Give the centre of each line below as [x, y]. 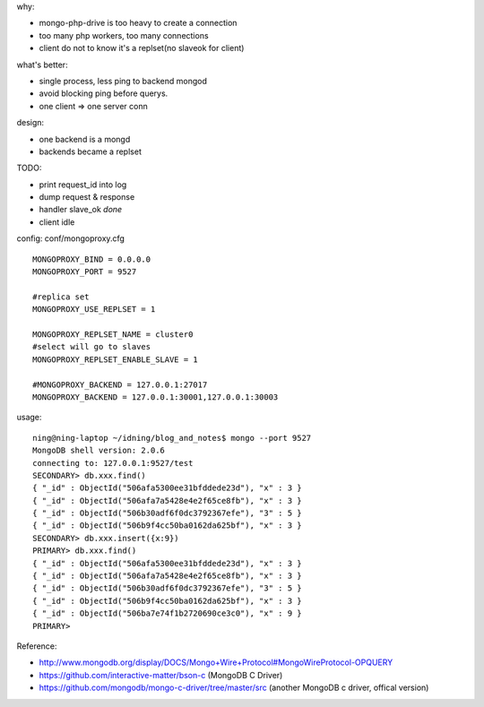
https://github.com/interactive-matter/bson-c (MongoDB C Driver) [161, 675]
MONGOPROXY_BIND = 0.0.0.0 [92, 259]
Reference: [37, 646]
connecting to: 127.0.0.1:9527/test [113, 463]
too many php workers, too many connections [124, 35]
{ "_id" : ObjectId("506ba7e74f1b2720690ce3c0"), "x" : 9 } [167, 613]
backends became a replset [91, 151]
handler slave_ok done [81, 210]
